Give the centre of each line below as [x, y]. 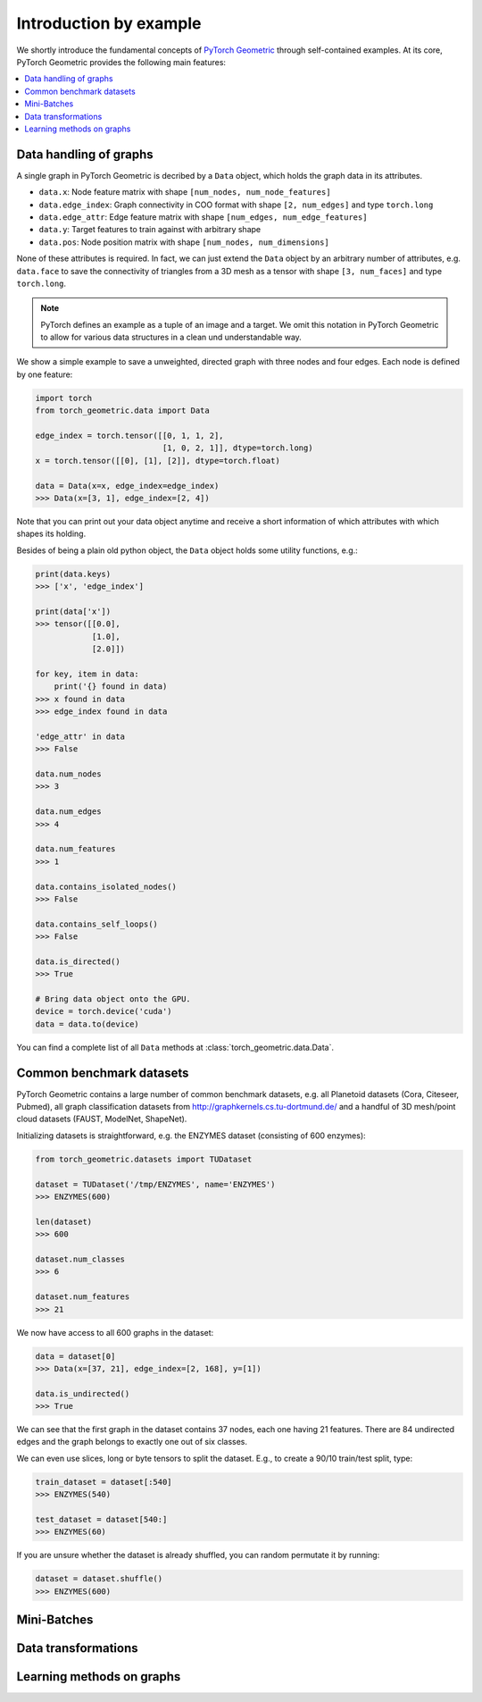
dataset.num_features [83, 1297]
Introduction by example [109, 23]
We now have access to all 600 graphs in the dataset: [115, 1332]
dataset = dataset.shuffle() [99, 1579]
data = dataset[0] [75, 1356]
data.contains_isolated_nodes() [106, 886]
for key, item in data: [87, 674]
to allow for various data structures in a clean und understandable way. [171, 337]
